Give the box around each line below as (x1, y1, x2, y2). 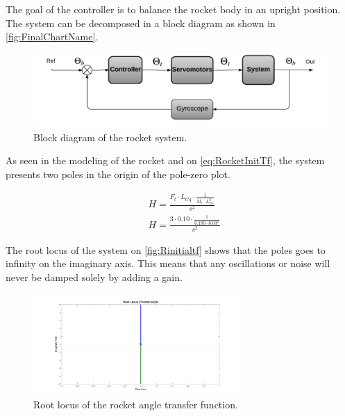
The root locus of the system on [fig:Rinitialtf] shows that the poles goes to (6, 242, 326, 257)
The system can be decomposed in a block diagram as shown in (6, 15, 276, 30)
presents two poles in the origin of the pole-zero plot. (6, 166, 230, 181)
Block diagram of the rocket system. (33, 129, 187, 144)
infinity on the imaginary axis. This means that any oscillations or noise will (6, 256, 330, 271)
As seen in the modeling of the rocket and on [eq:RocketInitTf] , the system (6, 153, 325, 168)
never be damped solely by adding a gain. (6, 270, 183, 285)
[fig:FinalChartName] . (6, 29, 99, 44)
